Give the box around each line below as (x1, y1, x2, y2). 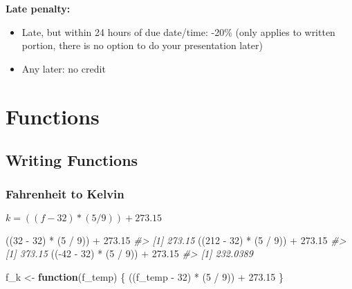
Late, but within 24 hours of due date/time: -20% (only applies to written (21, 24, 335, 39)
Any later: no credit (21, 61, 106, 75)
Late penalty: (6, 1, 71, 15)
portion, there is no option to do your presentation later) (21, 38, 263, 53)
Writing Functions (6, 149, 138, 171)
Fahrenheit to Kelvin (6, 185, 124, 203)
